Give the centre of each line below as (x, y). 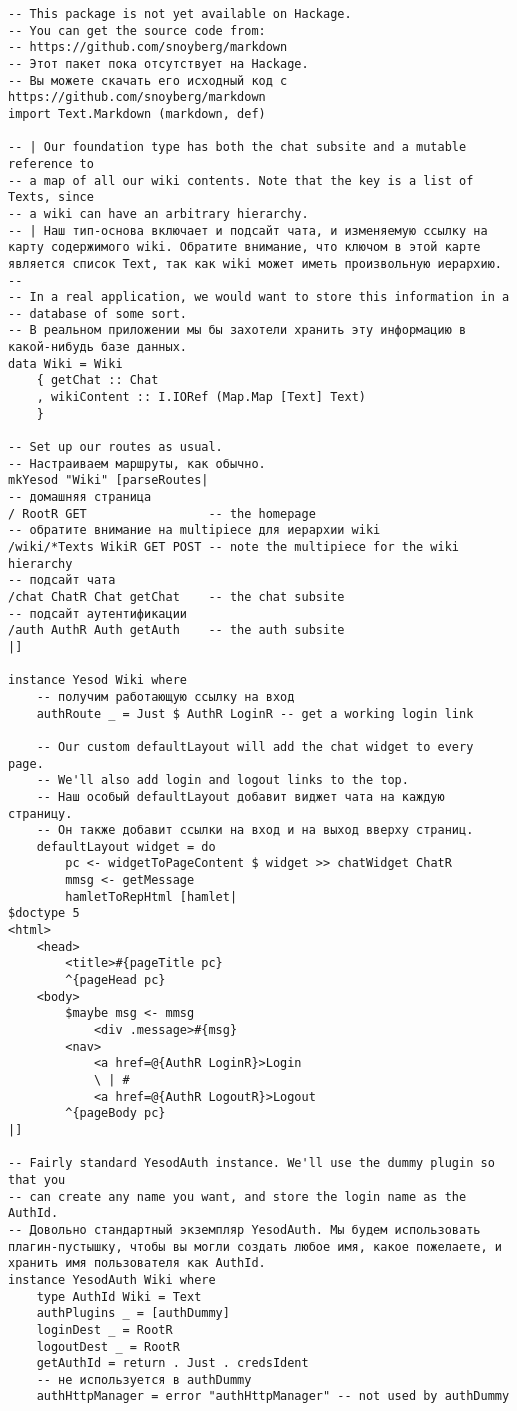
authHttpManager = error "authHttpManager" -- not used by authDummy (273, 1396)
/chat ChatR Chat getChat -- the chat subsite (176, 596)
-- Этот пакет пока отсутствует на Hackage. (158, 63)
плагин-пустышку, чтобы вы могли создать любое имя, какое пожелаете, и (255, 1246)
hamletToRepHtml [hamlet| (151, 896)
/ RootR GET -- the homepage (162, 513)
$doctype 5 (44, 913)
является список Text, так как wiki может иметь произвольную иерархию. (255, 263)
